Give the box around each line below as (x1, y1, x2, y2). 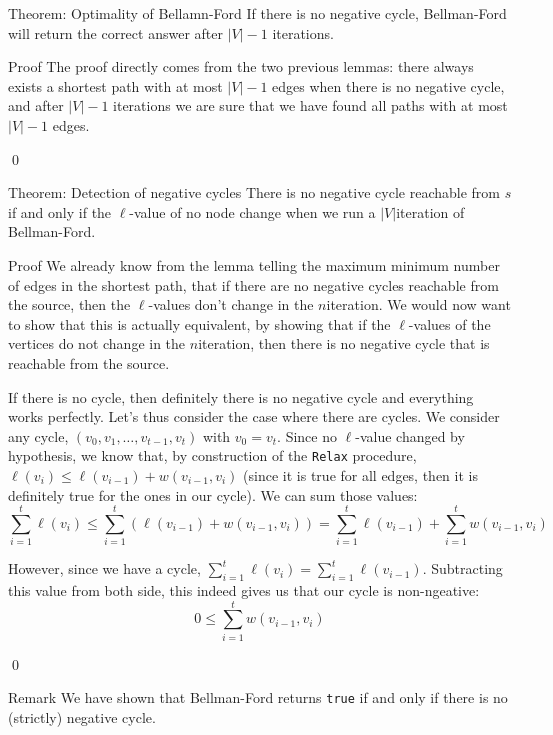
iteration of (396, 201, 465, 222)
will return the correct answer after (8, 22, 223, 43)
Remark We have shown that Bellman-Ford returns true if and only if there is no (8, 687, 508, 708)
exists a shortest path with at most (8, 75, 223, 96)
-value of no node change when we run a (129, 201, 376, 222)
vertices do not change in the (8, 333, 186, 354)
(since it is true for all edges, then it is (243, 464, 478, 485)
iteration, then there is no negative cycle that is (198, 333, 490, 354)
